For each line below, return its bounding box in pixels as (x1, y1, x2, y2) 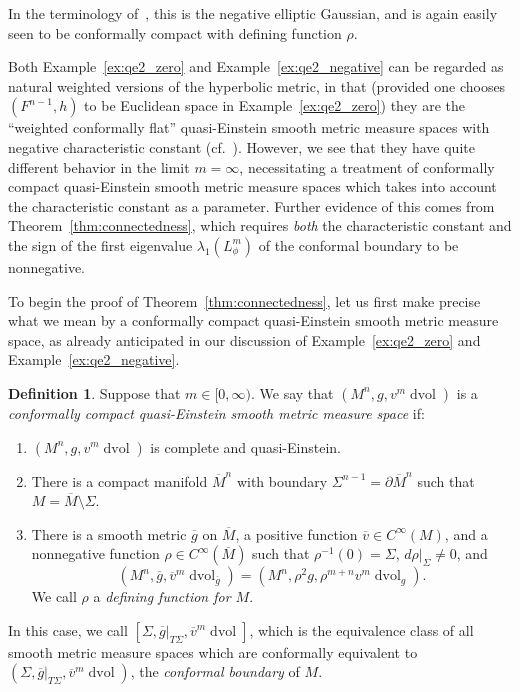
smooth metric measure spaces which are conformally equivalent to (8, 641, 418, 662)
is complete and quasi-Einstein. (150, 436, 341, 457)
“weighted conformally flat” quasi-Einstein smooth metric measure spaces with (8, 117, 490, 138)
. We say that (251, 382, 334, 403)
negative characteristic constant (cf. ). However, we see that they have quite (8, 136, 475, 157)
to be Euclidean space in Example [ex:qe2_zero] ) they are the (84, 95, 465, 116)
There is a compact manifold (31, 470, 208, 491)
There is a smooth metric (31, 523, 187, 544)
